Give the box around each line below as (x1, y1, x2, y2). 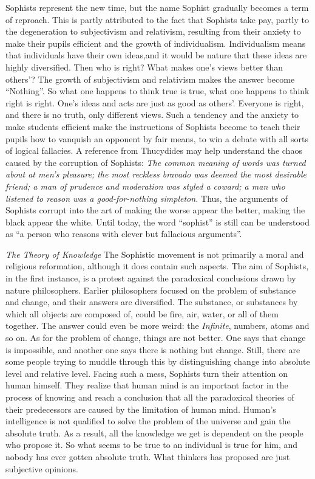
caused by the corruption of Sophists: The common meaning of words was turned (5, 156, 306, 168)
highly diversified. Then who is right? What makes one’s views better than (5, 60, 283, 73)
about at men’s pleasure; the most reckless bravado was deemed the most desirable (5, 168, 307, 181)
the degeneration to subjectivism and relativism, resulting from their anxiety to (5, 25, 301, 38)
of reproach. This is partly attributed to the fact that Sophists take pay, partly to (5, 13, 309, 26)
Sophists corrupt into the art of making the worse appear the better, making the (5, 204, 305, 216)
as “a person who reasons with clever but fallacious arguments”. (5, 227, 242, 240)
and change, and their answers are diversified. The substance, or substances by (5, 295, 298, 308)
